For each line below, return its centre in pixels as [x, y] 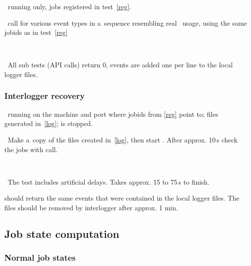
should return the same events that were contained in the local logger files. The [122, 198]
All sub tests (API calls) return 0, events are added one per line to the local [120, 65]
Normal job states [40, 258]
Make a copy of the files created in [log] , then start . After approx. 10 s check [123, 139]
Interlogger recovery [45, 96]
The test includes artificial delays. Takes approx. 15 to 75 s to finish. [109, 181]
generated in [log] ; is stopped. [49, 123]
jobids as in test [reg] [36, 32]
